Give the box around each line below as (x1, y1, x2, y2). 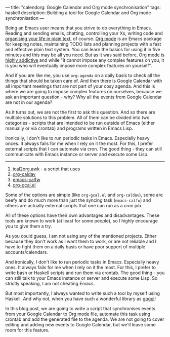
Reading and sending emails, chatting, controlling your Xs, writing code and (5, 30, 163, 36)
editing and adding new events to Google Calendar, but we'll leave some (5, 322, 156, 327)
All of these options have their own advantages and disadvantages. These (5, 212, 160, 218)
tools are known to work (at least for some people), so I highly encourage (5, 218, 158, 223)
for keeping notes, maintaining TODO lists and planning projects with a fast (5, 41, 161, 47)
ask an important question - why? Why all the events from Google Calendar (5, 94, 162, 100)
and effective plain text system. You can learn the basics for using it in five (5, 47, 160, 52)
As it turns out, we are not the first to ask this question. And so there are (5, 109, 155, 115)
